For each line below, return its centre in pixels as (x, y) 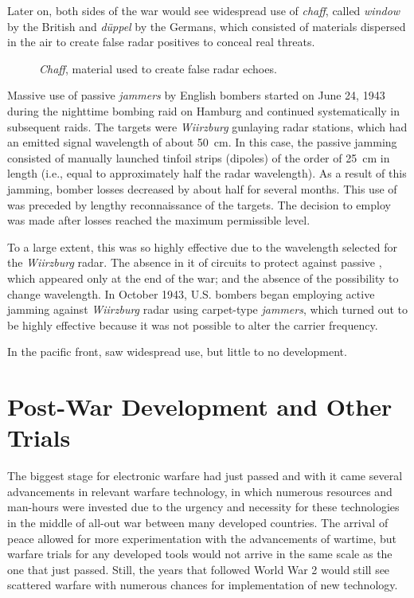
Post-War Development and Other (200, 406)
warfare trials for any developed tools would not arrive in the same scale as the (200, 554)
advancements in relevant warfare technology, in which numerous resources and (200, 491)
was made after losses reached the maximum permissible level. (159, 220)
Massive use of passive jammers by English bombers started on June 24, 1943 (196, 95)
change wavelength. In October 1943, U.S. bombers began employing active (191, 293)
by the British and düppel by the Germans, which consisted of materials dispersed (207, 26)
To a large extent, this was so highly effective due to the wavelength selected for (202, 246)
